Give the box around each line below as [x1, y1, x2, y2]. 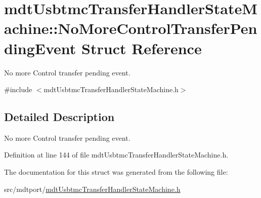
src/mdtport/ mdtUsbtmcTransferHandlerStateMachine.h [4, 183, 181, 194]
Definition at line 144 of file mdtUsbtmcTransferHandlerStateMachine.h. [4, 149, 229, 160]
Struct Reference [81, 37, 202, 58]
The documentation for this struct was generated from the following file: [4, 167, 228, 177]
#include [4, 84, 32, 95]
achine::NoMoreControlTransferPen [4, 18, 257, 38]
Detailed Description [4, 109, 115, 125]
